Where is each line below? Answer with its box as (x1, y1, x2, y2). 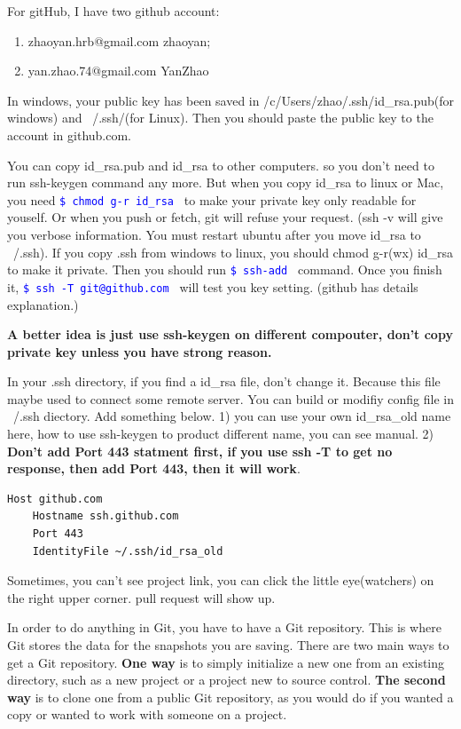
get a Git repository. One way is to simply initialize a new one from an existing (7, 653, 445, 671)
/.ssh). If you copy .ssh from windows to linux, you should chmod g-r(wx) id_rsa (12, 242, 454, 261)
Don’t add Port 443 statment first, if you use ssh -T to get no (7, 441, 393, 460)
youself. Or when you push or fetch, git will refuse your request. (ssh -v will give (7, 208, 443, 226)
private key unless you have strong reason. (7, 342, 272, 361)
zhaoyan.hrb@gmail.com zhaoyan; (27, 31, 211, 50)
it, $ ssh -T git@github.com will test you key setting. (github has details (7, 277, 418, 296)
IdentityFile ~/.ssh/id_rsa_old (32, 544, 223, 558)
